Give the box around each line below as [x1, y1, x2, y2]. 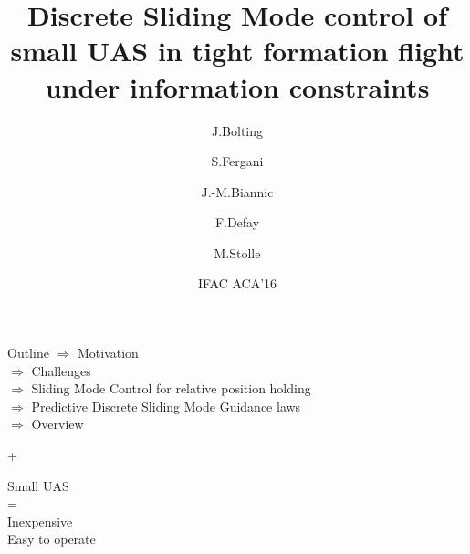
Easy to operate [7, 529, 96, 549]
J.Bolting [211, 120, 263, 140]
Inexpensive [7, 511, 73, 530]
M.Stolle [214, 243, 261, 262]
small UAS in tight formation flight [10, 32, 465, 69]
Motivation [77, 343, 139, 362]
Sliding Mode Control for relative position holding [31, 379, 311, 398]
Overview [31, 414, 84, 434]
